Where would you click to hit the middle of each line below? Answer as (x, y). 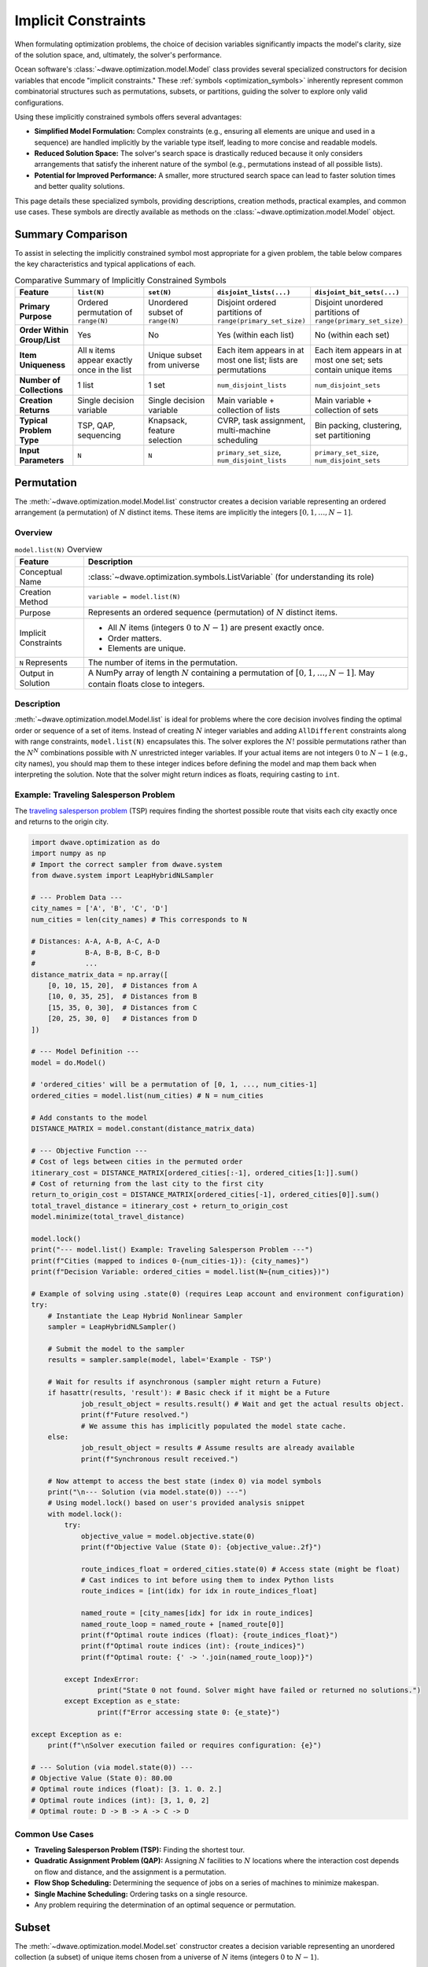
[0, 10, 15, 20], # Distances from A (122, 985)
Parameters (42, 460)
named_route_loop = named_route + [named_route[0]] (183, 1624)
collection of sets (347, 411)
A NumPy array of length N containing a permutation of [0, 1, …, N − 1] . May (231, 673)
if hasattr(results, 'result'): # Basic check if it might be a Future (189, 1393)
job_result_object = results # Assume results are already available (218, 1448)
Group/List (40, 340)
